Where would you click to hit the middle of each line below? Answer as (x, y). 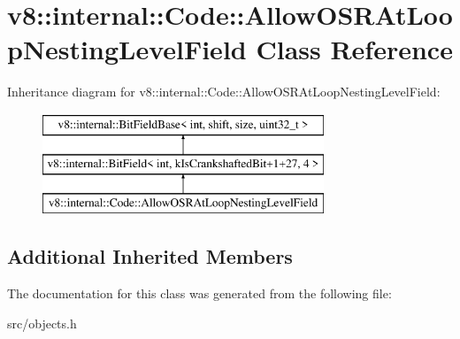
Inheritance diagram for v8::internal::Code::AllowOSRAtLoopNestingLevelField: (224, 92)
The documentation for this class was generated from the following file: (199, 293)
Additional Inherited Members (150, 256)
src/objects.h (42, 323)
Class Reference (354, 49)
